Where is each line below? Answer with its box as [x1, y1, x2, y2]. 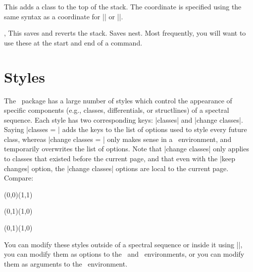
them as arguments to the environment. [4, 258, 128, 269]
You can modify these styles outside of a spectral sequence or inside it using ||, [4, 239, 243, 249]
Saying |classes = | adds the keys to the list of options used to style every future [4, 124, 247, 135]
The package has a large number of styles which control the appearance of [4, 95, 232, 105]
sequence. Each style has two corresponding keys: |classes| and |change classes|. [4, 114, 243, 125]
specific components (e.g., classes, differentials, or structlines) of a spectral [4, 105, 229, 115]
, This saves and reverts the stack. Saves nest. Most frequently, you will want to [4, 28, 246, 38]
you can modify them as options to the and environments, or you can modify [4, 249, 245, 259]
